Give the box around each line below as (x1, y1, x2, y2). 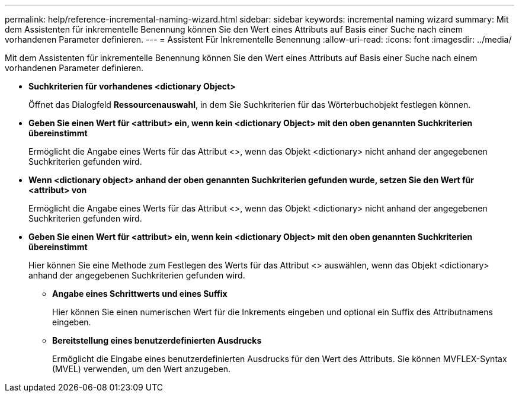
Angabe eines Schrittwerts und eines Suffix (52, 289, 228, 299)
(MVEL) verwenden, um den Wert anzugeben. (52, 364, 231, 374)
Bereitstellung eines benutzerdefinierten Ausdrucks (52, 335, 262, 345)
